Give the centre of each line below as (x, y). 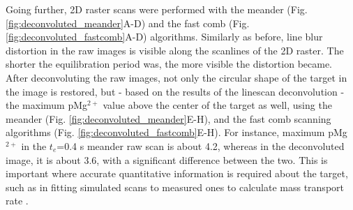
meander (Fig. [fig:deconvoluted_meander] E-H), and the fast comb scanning (168, 118)
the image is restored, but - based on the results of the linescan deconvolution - (175, 91)
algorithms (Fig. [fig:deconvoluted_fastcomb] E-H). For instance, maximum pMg (176, 132)
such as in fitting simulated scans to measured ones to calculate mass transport (175, 187)
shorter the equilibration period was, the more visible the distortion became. (169, 64)
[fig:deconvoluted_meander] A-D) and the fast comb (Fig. (128, 23)
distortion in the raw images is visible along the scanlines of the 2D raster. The (175, 50)
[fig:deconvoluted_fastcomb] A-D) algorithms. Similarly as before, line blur (164, 37)
